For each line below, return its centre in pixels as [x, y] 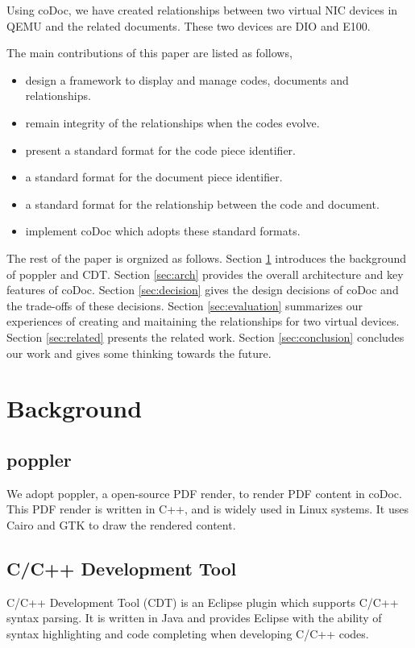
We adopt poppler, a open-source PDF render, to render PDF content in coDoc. [204, 493]
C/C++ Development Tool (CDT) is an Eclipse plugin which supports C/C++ [203, 602]
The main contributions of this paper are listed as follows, [149, 53]
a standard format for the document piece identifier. [154, 177]
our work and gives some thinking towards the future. [139, 353]
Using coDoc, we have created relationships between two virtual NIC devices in [202, 10]
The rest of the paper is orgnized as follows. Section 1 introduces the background [207, 258]
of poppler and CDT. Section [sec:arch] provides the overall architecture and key [205, 274]
